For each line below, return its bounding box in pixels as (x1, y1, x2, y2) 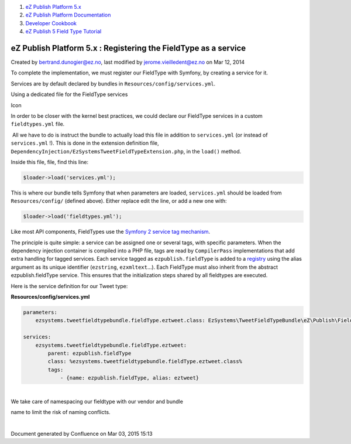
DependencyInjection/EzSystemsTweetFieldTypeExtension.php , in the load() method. (11, 148, 242, 155)
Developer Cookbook (25, 19, 77, 26)
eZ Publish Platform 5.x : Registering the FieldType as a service (11, 43, 246, 53)
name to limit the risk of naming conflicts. (11, 408, 111, 415)
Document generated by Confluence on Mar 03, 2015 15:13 (11, 430, 153, 437)
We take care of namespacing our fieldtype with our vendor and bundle (11, 398, 184, 405)
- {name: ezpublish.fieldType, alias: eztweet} (60, 375, 199, 381)
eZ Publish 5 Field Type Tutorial (25, 28, 102, 35)
